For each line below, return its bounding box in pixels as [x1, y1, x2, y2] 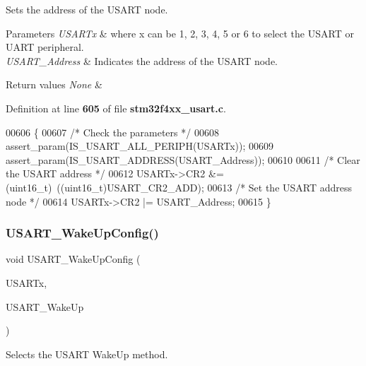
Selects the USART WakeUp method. [6, 346, 168, 361]
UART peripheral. [6, 40, 84, 54]
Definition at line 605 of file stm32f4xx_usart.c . [6, 100, 226, 115]
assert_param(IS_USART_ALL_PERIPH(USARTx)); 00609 [6, 138, 274, 153]
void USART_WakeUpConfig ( [6, 252, 141, 266]
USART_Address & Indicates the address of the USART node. [6, 53, 278, 68]
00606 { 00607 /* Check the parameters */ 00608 [6, 124, 219, 139]
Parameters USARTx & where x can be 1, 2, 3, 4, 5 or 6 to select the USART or [6, 25, 354, 40]
